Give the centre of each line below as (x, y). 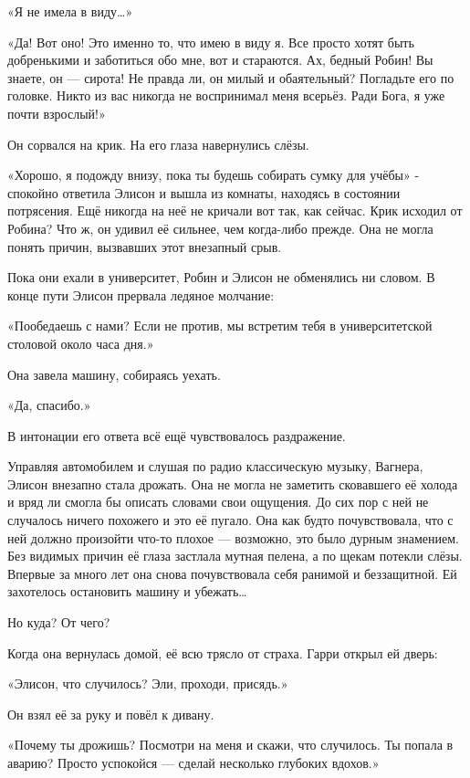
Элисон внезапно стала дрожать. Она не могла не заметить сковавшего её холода (233, 484)
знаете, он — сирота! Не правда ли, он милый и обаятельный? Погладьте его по (231, 77)
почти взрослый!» (57, 113)
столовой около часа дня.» (81, 343)
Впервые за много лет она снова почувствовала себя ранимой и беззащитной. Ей (232, 573)
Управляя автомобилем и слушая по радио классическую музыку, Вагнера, (215, 466)
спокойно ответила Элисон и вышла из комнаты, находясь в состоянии (204, 192)
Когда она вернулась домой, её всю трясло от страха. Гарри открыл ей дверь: (223, 652)
